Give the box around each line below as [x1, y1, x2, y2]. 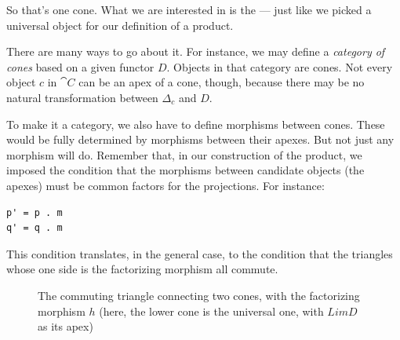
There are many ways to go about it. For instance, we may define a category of [6, 43, 385, 60]
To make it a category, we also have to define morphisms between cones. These [6, 115, 385, 132]
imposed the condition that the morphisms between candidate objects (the [6, 162, 365, 178]
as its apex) [38, 318, 93, 335]
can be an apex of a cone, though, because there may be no [78, 74, 365, 90]
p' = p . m [6, 207, 63, 218]
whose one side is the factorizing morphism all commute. [6, 261, 278, 277]
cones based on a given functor [6, 58, 155, 75]
